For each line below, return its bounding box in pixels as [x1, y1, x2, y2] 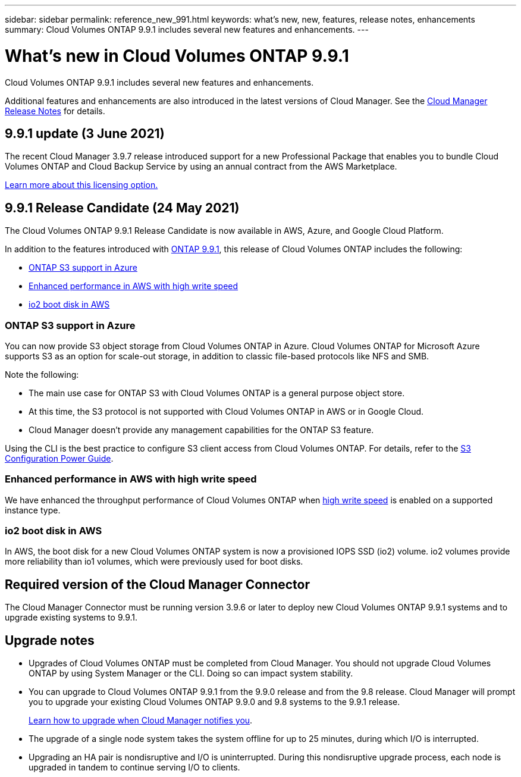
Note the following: [5, 369, 79, 380]
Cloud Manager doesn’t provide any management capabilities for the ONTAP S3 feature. [29, 424, 374, 435]
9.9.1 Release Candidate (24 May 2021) [5, 200, 240, 215]
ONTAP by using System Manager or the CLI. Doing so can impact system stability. [29, 668, 353, 679]
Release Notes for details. [5, 105, 105, 116]
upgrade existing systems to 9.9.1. [5, 612, 138, 623]
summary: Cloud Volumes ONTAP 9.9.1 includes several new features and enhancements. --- [5, 24, 369, 35]
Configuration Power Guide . [5, 453, 114, 463]
